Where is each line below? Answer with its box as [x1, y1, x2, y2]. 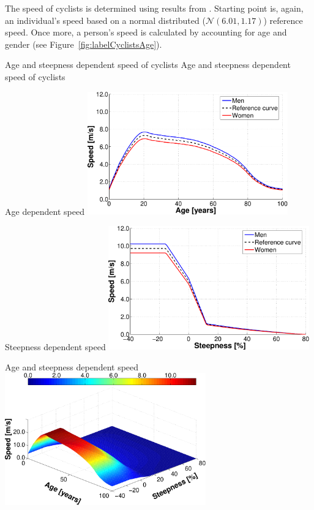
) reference [263, 13, 303, 26]
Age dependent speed [5, 204, 84, 217]
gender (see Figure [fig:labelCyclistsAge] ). [5, 37, 162, 50]
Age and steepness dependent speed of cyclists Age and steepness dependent [5, 58, 291, 71]
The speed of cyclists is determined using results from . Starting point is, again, [5, 2, 304, 14]
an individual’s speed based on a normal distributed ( [5, 13, 206, 26]
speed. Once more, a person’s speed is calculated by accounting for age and [5, 26, 287, 39]
